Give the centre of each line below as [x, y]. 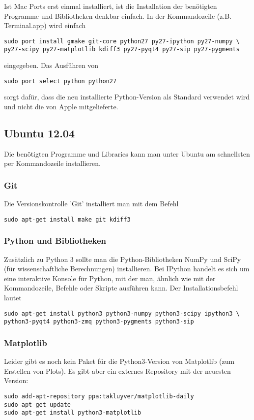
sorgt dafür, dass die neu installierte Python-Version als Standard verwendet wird [127, 97]
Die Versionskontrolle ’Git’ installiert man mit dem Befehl [91, 204]
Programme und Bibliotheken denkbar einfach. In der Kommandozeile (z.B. [118, 16]
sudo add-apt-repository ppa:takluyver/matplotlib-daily [99, 396]
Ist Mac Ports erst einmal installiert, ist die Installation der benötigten [111, 6]
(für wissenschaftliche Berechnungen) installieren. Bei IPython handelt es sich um [127, 269]
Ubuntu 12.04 [40, 133]
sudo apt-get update [38, 404]
